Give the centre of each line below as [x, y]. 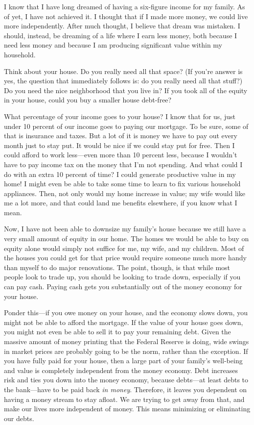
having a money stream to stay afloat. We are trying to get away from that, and [124, 399]
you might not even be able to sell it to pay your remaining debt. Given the [117, 332]
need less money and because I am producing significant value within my [113, 45]
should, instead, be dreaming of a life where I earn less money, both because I [121, 35]
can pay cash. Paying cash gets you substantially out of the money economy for [123, 287]
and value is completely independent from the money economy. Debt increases [121, 370]
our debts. [19, 418]
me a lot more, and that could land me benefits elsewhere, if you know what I [121, 203]
